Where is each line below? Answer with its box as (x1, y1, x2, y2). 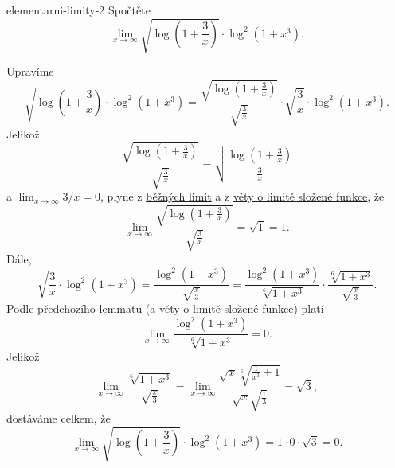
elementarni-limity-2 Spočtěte (6, 2, 151, 18)
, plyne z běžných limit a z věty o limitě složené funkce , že (100, 188, 385, 205)
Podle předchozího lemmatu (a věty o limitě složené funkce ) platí (6, 299, 324, 316)
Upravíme (6, 63, 54, 80)
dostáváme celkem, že (6, 410, 111, 427)
